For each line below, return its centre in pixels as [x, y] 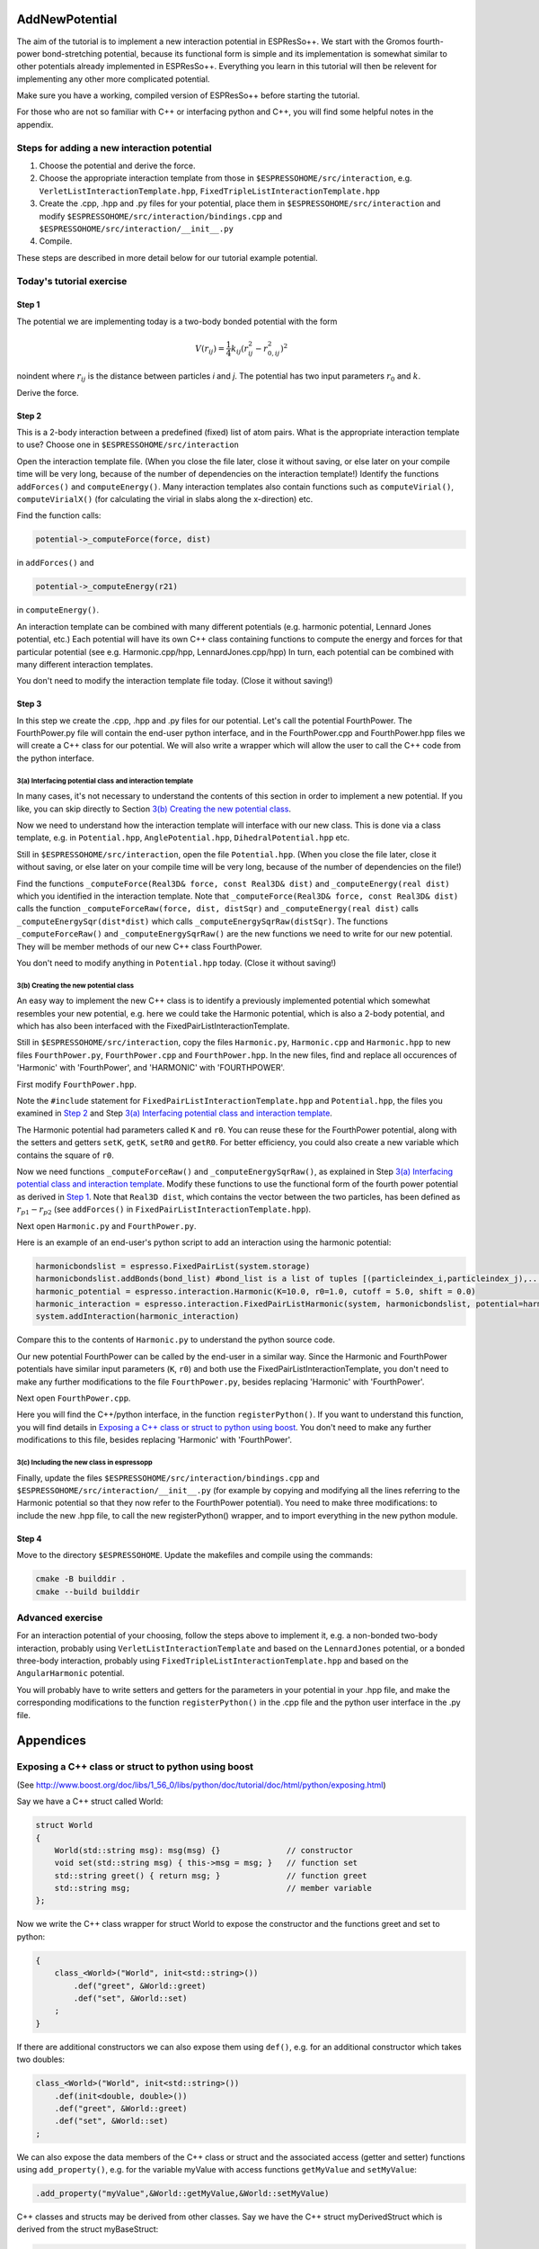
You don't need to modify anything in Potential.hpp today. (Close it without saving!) [177, 963]
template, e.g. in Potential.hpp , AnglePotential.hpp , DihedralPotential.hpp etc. [183, 838]
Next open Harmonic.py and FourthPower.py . [106, 1226]
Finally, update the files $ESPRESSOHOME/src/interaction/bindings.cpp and [168, 1478]
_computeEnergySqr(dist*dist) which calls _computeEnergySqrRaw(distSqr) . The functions [202, 921]
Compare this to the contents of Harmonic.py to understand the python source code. [176, 1340]
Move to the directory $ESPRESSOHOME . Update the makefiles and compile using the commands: [194, 1555]
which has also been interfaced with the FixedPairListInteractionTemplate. [153, 1026]
